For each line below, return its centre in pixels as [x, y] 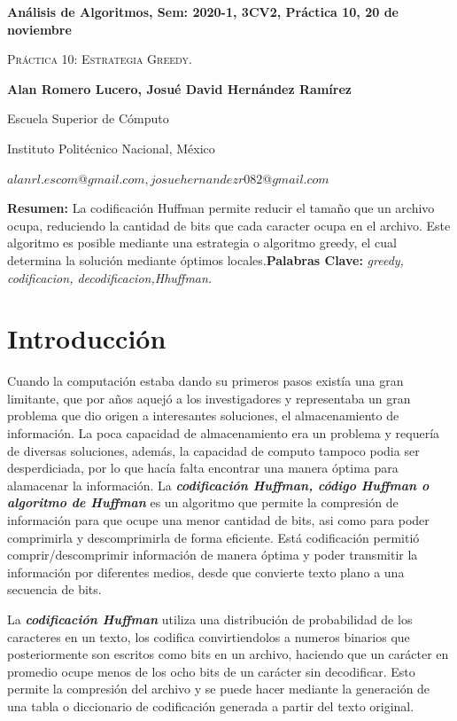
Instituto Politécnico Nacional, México [111, 148]
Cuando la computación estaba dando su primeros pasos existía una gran [205, 381]
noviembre [39, 29]
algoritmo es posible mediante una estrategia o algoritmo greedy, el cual [202, 243]
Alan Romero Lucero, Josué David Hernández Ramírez [179, 88]
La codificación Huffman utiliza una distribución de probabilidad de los [210, 619]
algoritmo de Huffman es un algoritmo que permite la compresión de [203, 502]
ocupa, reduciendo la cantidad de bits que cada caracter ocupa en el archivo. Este [229, 225]
